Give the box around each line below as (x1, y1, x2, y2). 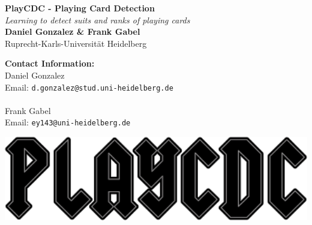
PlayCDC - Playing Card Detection (5, 2, 155, 14)
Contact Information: (5, 57, 95, 70)
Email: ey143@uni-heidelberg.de (5, 116, 131, 128)
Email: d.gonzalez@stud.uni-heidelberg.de (5, 80, 173, 93)
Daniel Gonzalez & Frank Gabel (5, 25, 140, 38)
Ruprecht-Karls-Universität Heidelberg (5, 37, 147, 49)
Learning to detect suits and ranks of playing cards (5, 13, 190, 26)
